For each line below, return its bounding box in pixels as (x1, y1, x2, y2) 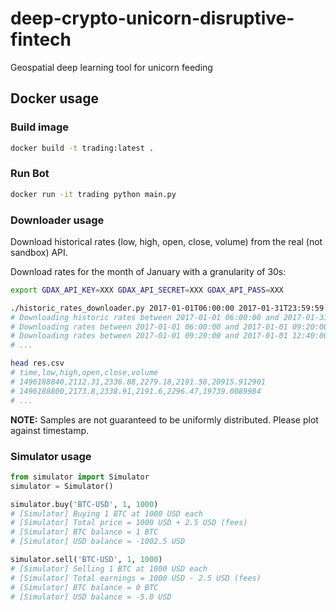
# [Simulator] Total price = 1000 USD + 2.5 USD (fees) (10, 518, 248, 528)
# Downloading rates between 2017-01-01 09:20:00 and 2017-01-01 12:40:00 (10, 331, 329, 341)
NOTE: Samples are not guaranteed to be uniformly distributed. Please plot (10, 413, 319, 426)
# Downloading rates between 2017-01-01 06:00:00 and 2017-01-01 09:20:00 (10, 322, 329, 332)
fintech (10, 28, 72, 51)
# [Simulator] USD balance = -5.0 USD (10, 592, 172, 602)
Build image (10, 120, 70, 134)
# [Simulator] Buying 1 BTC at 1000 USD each (10, 508, 203, 519)
